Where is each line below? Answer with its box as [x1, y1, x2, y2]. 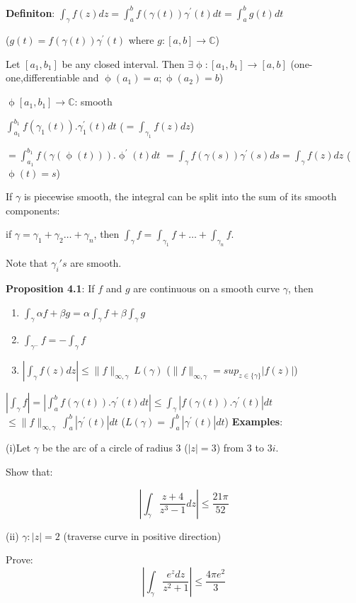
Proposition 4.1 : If [6, 280, 95, 295]
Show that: [6, 464, 53, 479]
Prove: [6, 552, 33, 567]
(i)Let [6, 440, 31, 455]
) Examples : [224, 413, 283, 428]
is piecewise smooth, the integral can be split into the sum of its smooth [23, 189, 337, 204]
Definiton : [6, 5, 55, 20]
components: [6, 202, 60, 217]
